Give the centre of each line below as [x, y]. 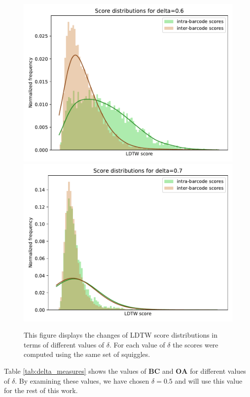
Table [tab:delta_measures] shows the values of [75, 371]
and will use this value [209, 380]
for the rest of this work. [41, 390]
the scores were [196, 344]
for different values [218, 371]
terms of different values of [64, 344]
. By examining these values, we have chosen [82, 380]
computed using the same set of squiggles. [87, 354]
